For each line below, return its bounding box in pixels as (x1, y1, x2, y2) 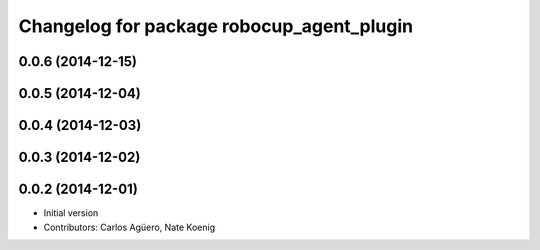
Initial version (43, 207, 99, 219)
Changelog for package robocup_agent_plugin (18, 15, 414, 37)
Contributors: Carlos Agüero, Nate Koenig (43, 221, 215, 233)
